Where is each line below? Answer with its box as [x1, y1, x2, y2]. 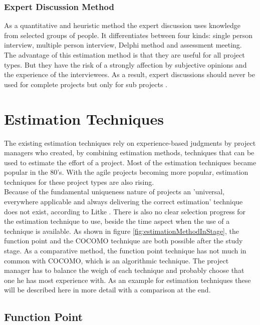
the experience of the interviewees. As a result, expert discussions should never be [4, 69, 255, 80]
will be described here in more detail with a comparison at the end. [4, 284, 211, 295]
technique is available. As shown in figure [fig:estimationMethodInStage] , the [4, 225, 239, 236]
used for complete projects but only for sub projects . [4, 79, 167, 89]
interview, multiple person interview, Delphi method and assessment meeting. [4, 40, 242, 50]
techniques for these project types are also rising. [4, 176, 154, 187]
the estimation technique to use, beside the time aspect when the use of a [4, 216, 230, 226]
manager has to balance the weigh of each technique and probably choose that [4, 265, 244, 275]
